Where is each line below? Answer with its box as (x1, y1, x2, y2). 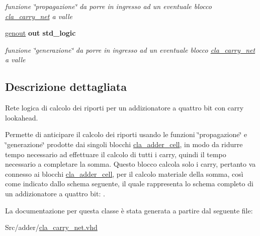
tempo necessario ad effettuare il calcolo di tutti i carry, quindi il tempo (5, 149, 226, 159)
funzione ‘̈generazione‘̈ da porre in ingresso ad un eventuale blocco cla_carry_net (5, 44, 255, 55)
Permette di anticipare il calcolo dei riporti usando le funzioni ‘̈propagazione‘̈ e (5, 129, 247, 140)
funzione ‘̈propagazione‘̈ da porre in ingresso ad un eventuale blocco (5, 1, 212, 11)
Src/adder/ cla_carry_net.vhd (5, 222, 98, 232)
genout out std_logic (5, 28, 76, 38)
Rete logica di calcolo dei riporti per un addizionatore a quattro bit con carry (5, 102, 244, 113)
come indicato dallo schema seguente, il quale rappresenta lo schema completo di (5, 178, 253, 189)
